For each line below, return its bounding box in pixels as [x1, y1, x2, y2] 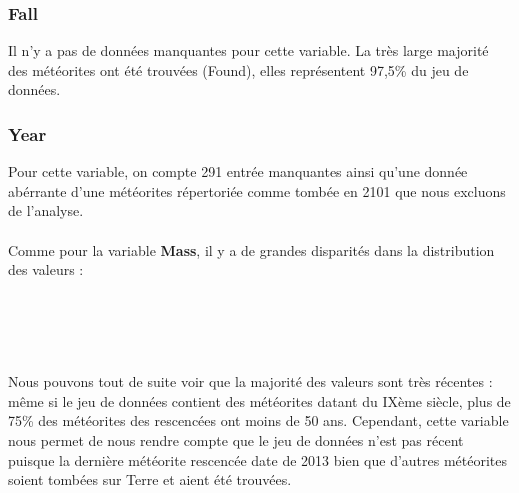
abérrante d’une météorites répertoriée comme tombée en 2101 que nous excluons [8, 180, 506, 201]
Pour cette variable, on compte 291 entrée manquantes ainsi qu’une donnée [8, 161, 468, 182]
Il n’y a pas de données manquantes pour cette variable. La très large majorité [8, 40, 489, 61]
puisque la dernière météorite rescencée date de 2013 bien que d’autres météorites [8, 449, 508, 470]
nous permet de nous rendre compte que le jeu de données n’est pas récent [8, 429, 464, 450]
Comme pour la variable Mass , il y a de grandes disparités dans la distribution [8, 239, 495, 260]
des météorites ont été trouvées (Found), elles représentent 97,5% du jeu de [8, 59, 469, 80]
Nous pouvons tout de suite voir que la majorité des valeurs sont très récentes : [8, 371, 493, 392]
